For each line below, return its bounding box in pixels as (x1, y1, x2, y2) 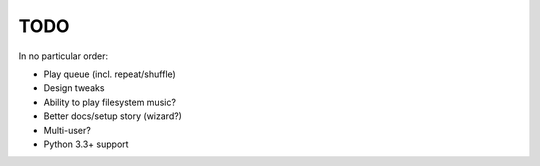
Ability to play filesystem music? (43, 96, 177, 108)
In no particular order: (18, 50, 109, 62)
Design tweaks (43, 82, 105, 94)
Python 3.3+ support (43, 138, 129, 150)
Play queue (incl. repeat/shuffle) (43, 68, 177, 80)
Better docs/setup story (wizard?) (43, 110, 182, 122)
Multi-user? (43, 124, 92, 136)
